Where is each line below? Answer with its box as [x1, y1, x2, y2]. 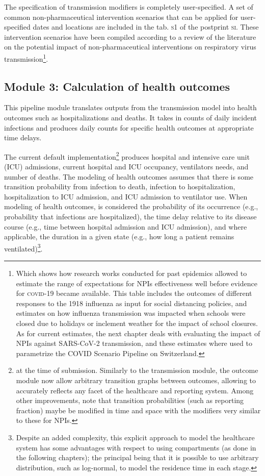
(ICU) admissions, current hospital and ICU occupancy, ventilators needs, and [4, 161, 249, 172]
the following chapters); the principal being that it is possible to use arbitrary [16, 452, 259, 463]
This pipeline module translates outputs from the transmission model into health [4, 102, 257, 113]
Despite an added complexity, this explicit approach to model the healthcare [16, 432, 255, 442]
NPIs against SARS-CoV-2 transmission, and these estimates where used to [16, 338, 252, 348]
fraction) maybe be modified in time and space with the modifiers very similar [16, 405, 261, 415]
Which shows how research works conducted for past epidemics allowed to [16, 268, 247, 279]
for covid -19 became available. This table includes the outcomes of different [16, 288, 252, 298]
